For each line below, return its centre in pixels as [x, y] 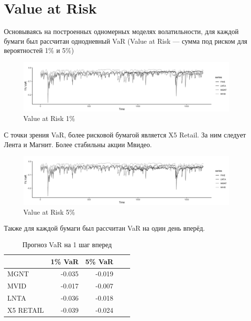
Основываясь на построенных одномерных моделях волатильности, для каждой [121, 31]
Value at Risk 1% [49, 118]
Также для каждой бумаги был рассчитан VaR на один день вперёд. [105, 228]
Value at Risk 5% [49, 211]
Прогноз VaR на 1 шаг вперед [67, 244]
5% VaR [99, 261]
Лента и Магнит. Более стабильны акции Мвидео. [78, 144]
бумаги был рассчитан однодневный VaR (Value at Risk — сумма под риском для [126, 41]
